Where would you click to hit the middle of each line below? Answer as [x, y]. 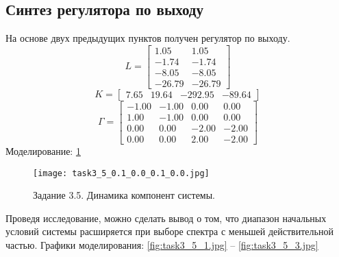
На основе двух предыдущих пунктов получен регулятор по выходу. [148, 38]
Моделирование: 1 [43, 151]
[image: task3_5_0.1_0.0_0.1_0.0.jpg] [121, 173]
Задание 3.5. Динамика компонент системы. [124, 195]
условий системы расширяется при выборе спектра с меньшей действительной [169, 231]
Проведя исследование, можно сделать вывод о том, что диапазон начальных [166, 218]
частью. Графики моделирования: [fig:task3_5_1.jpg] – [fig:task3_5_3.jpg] [162, 245]
